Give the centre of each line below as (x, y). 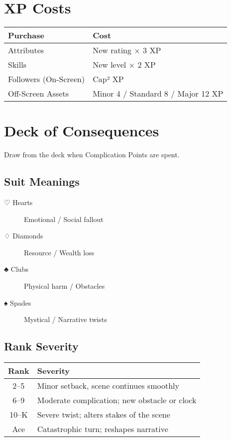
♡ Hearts (18, 202)
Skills (17, 65)
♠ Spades (18, 302)
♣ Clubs (16, 269)
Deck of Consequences (82, 131)
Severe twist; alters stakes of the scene (104, 414)
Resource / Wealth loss (59, 252)
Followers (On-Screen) (47, 79)
